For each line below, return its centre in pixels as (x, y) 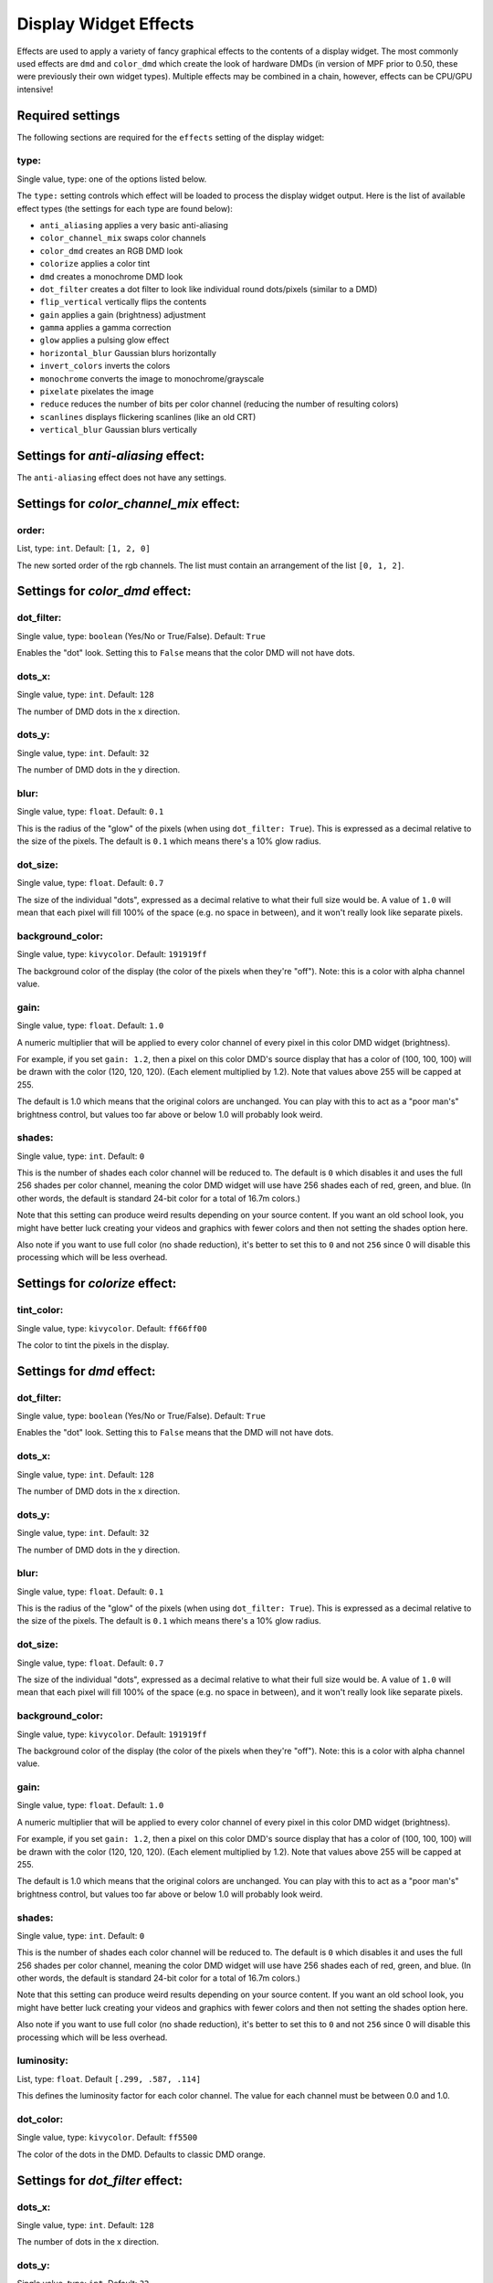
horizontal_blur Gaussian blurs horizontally (128, 352)
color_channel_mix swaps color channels (123, 238)
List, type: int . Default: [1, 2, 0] (84, 549)
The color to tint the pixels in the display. (93, 1345)
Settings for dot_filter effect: (100, 2180)
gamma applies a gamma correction (105, 328)
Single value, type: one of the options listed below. (112, 179)
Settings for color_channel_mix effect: (129, 504)
